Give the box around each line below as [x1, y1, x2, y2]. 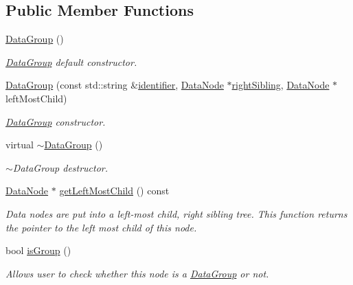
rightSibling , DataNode [231, 78, 330, 92]
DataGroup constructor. [5, 114, 106, 128]
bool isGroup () [5, 243, 71, 258]
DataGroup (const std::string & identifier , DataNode [5, 78, 224, 92]
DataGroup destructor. [12, 160, 109, 174]
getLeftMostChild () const [59, 183, 170, 198]
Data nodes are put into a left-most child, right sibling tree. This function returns [5, 206, 348, 220]
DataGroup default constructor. [5, 54, 137, 69]
